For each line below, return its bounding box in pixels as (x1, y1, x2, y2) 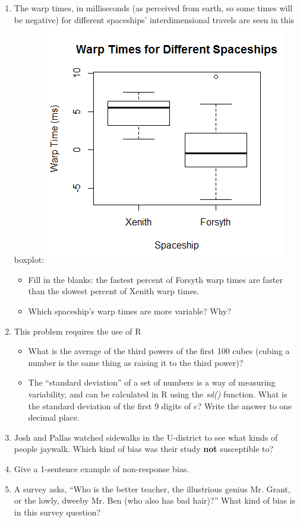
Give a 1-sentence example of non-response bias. (14, 462, 190, 475)
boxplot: (14, 253, 44, 266)
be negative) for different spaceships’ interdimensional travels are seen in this (14, 13, 295, 26)
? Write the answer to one (197, 399, 292, 412)
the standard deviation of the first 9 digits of (28, 399, 191, 412)
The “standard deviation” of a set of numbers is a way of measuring (28, 376, 276, 389)
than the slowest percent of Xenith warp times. (28, 285, 200, 297)
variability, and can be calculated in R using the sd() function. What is (28, 387, 288, 400)
